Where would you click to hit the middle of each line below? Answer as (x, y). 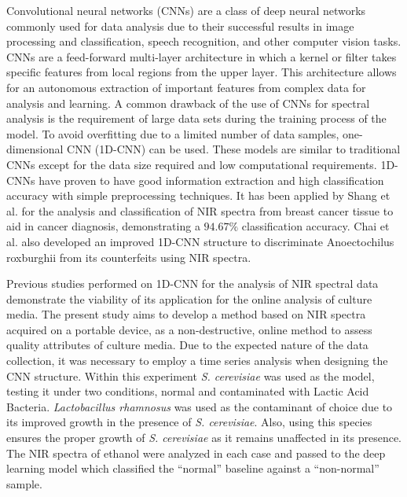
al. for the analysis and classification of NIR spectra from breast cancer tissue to (200, 210)
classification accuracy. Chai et (315, 226)
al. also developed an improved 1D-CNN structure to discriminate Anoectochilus (200, 241)
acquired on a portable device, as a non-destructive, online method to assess (189, 329)
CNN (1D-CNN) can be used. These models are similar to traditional (234, 149)
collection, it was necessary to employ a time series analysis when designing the (197, 361)
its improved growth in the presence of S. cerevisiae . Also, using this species (189, 422)
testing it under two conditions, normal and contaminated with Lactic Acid (188, 391)
